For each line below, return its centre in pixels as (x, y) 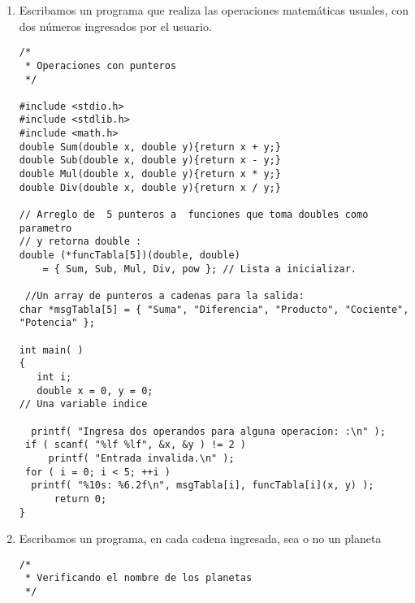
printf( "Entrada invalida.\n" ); (141, 458)
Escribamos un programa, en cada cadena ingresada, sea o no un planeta (200, 538)
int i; (54, 377)
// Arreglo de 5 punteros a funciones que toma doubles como (194, 215)
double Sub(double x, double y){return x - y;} (150, 161)
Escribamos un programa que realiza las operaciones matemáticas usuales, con (214, 10)
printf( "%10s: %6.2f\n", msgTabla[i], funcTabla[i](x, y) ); (203, 486)
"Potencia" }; (57, 323)
